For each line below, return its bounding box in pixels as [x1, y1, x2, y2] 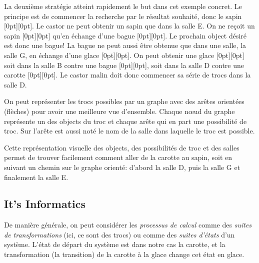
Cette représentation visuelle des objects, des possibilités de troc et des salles [4, 142, 239, 152]
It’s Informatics [4, 196, 86, 211]
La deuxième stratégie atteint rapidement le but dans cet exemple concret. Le [4, 1, 242, 11]
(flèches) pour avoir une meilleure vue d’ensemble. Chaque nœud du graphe [4, 105, 235, 116]
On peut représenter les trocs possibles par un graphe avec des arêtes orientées [4, 96, 244, 106]
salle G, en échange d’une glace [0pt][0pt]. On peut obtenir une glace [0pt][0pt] [4, 49, 244, 60]
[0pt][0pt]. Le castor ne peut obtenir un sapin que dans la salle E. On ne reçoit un [4, 20, 255, 31]
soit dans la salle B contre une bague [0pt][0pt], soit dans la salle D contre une [4, 59, 244, 70]
